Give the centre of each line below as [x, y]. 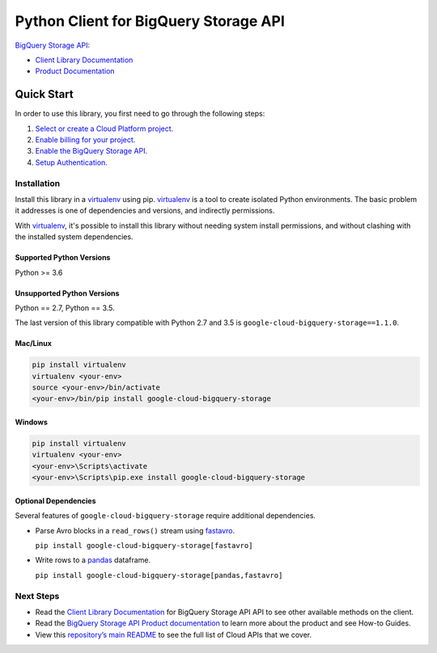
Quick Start [44, 94]
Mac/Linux [34, 343]
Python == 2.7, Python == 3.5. [65, 308]
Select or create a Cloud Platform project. [104, 128]
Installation [38, 183]
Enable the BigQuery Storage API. [91, 151]
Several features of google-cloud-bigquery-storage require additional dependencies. [165, 516]
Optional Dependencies [55, 500]
